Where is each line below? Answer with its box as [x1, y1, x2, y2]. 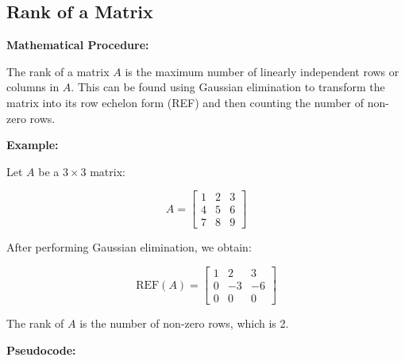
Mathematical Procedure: [6, 36, 149, 53]
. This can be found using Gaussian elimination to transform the [71, 79, 385, 95]
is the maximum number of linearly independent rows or [125, 63, 399, 79]
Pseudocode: [6, 341, 76, 358]
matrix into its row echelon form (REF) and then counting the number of [6, 94, 364, 110]
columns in [6, 79, 60, 95]
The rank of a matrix [6, 63, 110, 79]
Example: [6, 136, 59, 153]
